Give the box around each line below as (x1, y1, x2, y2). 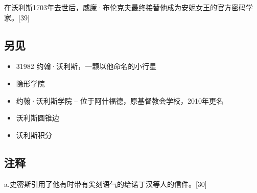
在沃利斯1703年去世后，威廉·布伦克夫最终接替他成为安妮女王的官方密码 (4, 2, 246, 12)
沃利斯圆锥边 (16, 112, 59, 123)
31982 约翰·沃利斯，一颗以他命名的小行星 (16, 61, 157, 71)
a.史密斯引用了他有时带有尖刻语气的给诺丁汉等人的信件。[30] (4, 178, 207, 189)
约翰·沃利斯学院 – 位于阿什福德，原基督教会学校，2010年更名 (16, 95, 224, 106)
